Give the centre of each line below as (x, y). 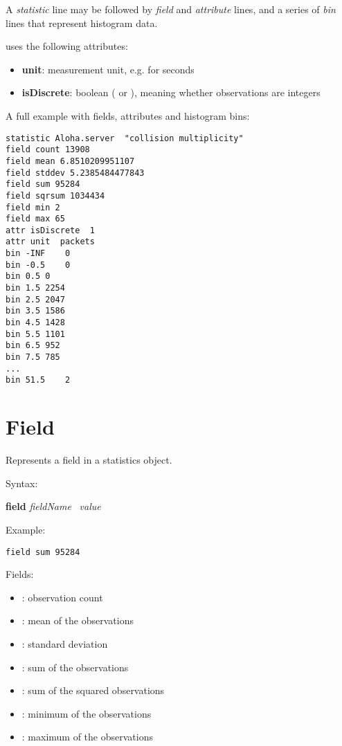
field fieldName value (53, 506)
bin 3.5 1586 (35, 311)
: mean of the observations (78, 620)
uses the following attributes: (67, 46)
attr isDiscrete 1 (50, 230)
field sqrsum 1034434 (55, 195)
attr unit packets (50, 242)
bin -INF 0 (38, 254)
